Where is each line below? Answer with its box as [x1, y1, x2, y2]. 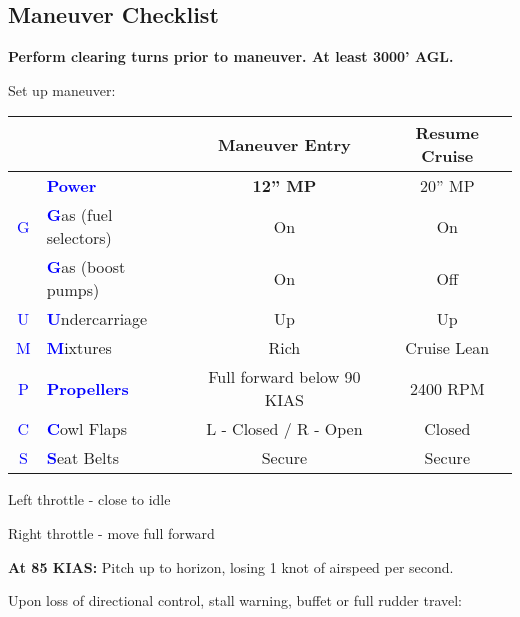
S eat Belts [46, 446, 119, 470]
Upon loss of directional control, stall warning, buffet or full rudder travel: [8, 590, 463, 611]
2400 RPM [409, 376, 485, 400]
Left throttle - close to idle [8, 489, 171, 510]
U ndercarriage [46, 307, 148, 331]
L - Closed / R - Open [206, 417, 363, 441]
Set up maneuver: [8, 79, 116, 100]
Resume [415, 121, 480, 145]
